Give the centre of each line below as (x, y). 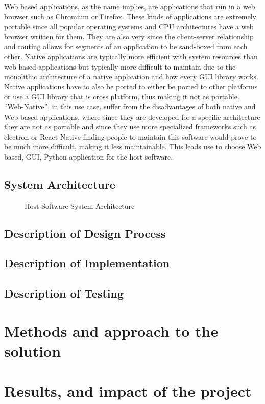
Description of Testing (64, 293)
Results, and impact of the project (128, 391)
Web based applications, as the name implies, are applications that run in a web (130, 6)
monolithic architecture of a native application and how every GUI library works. (131, 76)
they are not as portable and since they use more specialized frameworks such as (130, 127)
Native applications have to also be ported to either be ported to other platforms (131, 86)
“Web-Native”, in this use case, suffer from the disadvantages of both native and (130, 106)
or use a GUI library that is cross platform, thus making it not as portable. (122, 96)
